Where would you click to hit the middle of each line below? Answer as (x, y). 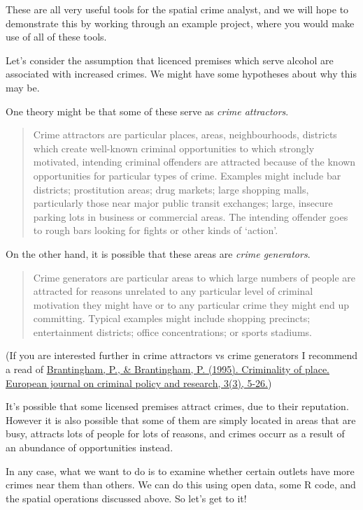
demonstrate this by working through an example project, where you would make (180, 23)
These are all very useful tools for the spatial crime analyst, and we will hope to (177, 9)
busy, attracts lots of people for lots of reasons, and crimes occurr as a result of (175, 433)
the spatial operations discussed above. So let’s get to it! (126, 498)
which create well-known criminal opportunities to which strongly (174, 148)
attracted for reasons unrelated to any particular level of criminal (173, 291)
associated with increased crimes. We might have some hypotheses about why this (181, 74)
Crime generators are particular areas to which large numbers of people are (194, 277)
